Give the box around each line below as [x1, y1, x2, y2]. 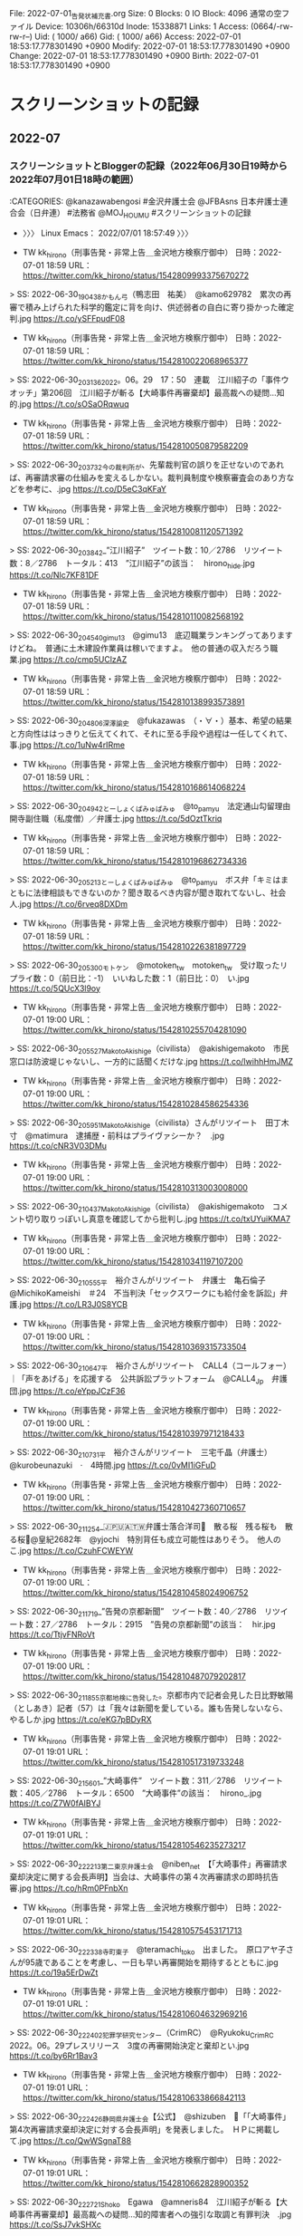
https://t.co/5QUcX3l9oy [9, 982, 101, 994]
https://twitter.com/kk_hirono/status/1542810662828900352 [22, 2177, 249, 2188]
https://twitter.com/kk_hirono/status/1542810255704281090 [22, 1025, 247, 1036]
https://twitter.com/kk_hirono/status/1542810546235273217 [22, 1840, 246, 1851]
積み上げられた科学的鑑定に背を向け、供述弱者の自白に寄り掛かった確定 [24, 302, 295, 313]
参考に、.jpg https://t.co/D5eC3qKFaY [24, 484, 167, 495]
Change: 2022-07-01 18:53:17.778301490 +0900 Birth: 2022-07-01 [9, 50, 260, 61]
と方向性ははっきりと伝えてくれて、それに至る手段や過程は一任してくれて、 [9, 728, 292, 738]
